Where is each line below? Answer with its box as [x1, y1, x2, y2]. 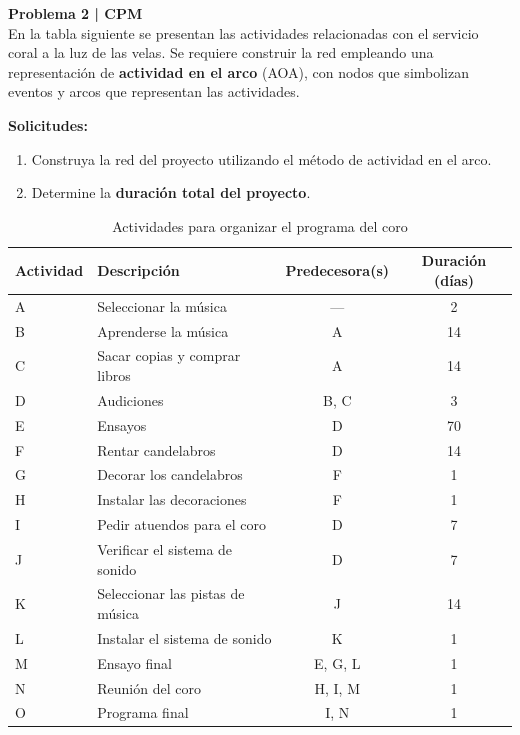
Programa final [97, 702, 189, 723]
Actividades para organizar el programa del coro [112, 215, 408, 236]
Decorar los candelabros [97, 464, 243, 485]
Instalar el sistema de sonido [97, 627, 272, 648]
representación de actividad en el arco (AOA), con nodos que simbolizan [8, 61, 470, 82]
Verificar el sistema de [97, 538, 233, 559]
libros [97, 365, 131, 386]
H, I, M [314, 677, 361, 698]
